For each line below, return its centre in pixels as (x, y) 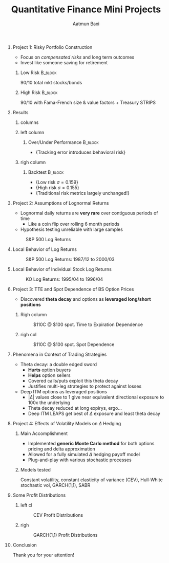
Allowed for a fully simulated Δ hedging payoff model (84, 454)
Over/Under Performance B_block (63, 142)
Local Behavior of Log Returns (45, 249)
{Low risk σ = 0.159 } (57, 182)
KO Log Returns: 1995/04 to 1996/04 (64, 279)
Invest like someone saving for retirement (64, 62)
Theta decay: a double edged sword (59, 364)
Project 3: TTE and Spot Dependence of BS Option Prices (73, 289)
